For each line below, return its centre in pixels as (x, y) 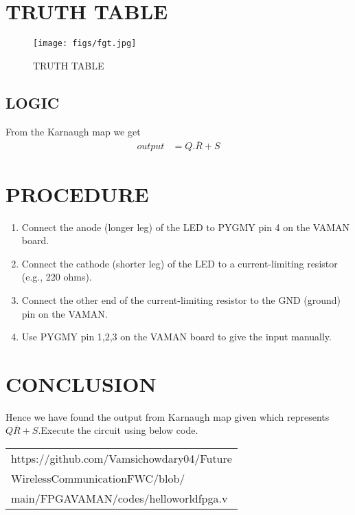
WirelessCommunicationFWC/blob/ (98, 479)
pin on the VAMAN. (65, 313)
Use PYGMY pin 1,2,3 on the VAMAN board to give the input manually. (176, 337)
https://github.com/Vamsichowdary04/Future (122, 459)
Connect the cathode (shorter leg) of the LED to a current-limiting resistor (180, 263)
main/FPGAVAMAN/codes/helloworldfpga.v (119, 498)
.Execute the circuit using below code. (118, 430)
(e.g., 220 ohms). (57, 277)
